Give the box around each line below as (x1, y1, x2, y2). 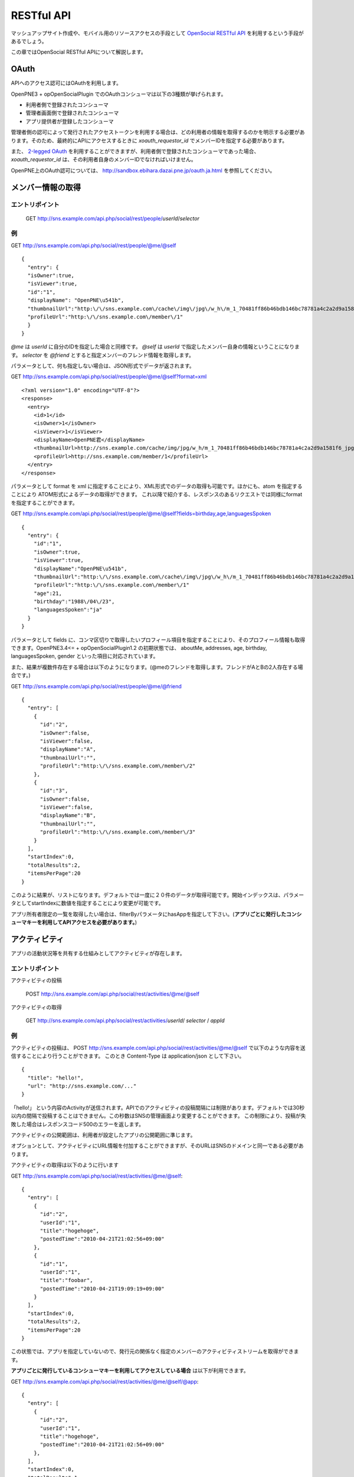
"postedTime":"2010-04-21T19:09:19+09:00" (40, 1285, 165, 1292)
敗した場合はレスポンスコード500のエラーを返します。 (11, 1120, 145, 1128)
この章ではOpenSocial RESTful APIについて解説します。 (11, 48, 147, 56)
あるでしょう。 (11, 37, 47, 44)
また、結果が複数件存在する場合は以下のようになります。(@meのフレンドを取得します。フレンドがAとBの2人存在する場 (11, 663, 303, 671)
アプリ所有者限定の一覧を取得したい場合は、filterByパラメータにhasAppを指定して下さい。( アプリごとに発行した (11, 910, 286, 918)
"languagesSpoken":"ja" (33, 606, 103, 613)
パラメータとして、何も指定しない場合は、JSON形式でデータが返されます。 (11, 362, 195, 369)
